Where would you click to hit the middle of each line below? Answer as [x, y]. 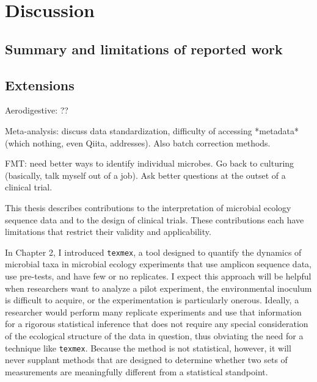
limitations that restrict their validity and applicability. [108, 232]
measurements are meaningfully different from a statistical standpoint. [137, 371]
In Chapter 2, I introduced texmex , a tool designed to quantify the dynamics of [153, 252]
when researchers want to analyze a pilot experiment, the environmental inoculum [158, 288]
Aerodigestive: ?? [37, 110]
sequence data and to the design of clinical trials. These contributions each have [155, 219]
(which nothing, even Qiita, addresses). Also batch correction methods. [138, 142]
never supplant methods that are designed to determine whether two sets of [146, 360]
